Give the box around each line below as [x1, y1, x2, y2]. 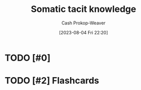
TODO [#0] [4, 52, 50, 63]
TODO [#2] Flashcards [4, 75, 99, 87]
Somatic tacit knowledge [30, 3, 136, 15]
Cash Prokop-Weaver [61, 20, 106, 26]
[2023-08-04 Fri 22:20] [58, 29, 108, 35]
